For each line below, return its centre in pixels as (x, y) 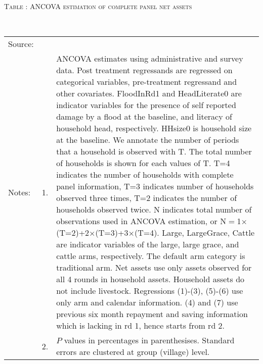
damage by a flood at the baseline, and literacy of (144, 117)
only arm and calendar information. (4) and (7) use (147, 302)
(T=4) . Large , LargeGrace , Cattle (194, 233)
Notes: (19, 192)
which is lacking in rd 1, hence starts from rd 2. (141, 326)
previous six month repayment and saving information (152, 314)
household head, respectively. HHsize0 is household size (154, 128)
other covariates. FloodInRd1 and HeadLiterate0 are (149, 93)
